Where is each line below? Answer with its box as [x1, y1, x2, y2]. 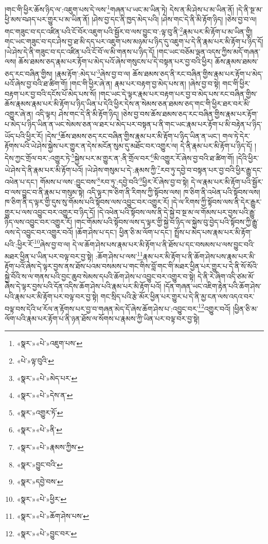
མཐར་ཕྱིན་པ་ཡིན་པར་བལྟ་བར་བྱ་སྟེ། [5, 250, 93, 261]
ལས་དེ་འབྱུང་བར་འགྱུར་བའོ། [5, 227, 74, 238]
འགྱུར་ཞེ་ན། [5, 108, 33, 119]
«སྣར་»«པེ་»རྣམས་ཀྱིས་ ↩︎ [16, 441, 84, 452]
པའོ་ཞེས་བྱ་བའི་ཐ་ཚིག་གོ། [5, 78, 68, 89]
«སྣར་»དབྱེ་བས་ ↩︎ [16, 476, 63, 487]
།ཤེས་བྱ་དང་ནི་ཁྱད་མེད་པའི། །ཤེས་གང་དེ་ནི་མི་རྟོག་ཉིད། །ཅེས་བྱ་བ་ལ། [92, 14, 257, 25]
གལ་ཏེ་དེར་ [222, 130, 250, 141]
